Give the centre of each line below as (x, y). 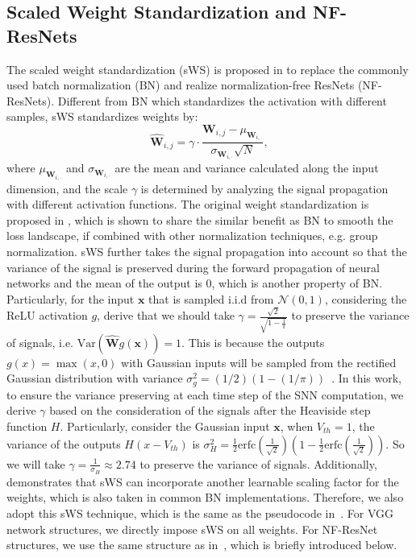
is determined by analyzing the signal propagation (264, 188)
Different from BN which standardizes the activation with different (222, 100)
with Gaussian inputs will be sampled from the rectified (259, 362)
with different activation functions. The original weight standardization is (188, 204)
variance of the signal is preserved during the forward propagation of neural (193, 267)
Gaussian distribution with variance (95, 378)
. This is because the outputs (253, 342)
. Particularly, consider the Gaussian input (165, 426)
